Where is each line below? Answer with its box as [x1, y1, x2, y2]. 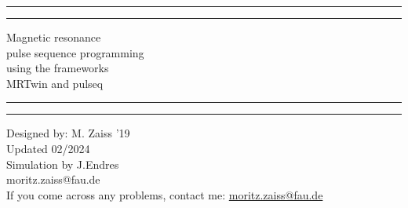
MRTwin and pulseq [6, 75, 104, 91]
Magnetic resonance [6, 29, 101, 45]
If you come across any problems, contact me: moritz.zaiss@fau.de [6, 186, 323, 203]
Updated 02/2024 [6, 140, 90, 156]
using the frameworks [6, 60, 109, 76]
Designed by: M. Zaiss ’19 [6, 125, 130, 141]
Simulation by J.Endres [6, 155, 119, 172]
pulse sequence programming [6, 44, 144, 60]
